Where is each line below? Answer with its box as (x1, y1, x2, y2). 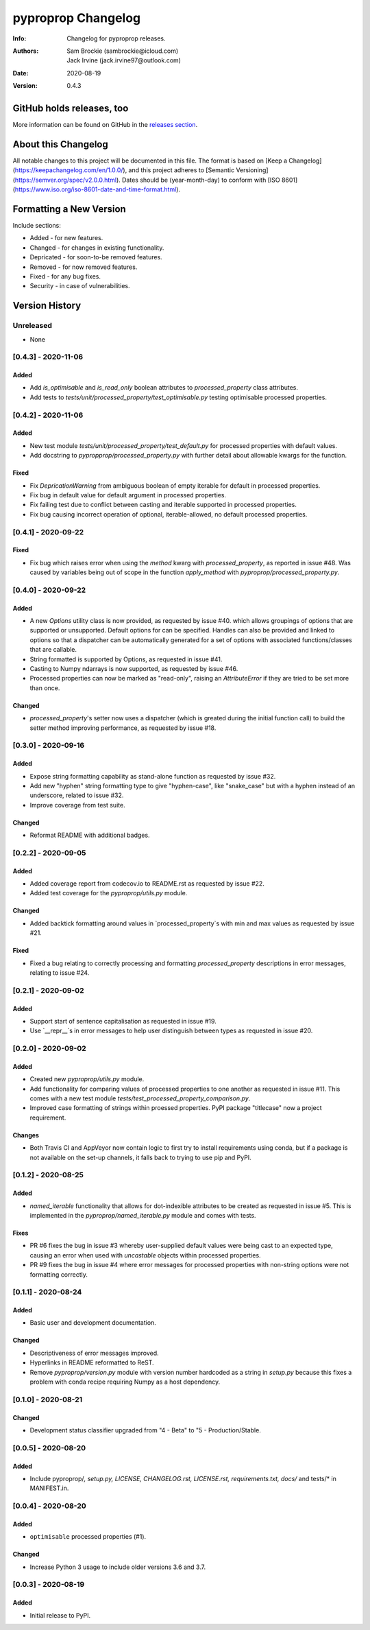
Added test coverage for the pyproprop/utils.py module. (29, 889, 188, 897)
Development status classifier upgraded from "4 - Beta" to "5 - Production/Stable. (29, 1426, 262, 1434)
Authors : (12, 47, 39, 55)
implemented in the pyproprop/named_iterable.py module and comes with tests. (29, 1211, 256, 1219)
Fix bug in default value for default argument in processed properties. (29, 491, 226, 499)
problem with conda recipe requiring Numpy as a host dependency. (29, 1378, 221, 1386)
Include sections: (12, 222, 61, 229)
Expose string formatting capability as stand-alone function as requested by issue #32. (29, 772, 276, 780)
